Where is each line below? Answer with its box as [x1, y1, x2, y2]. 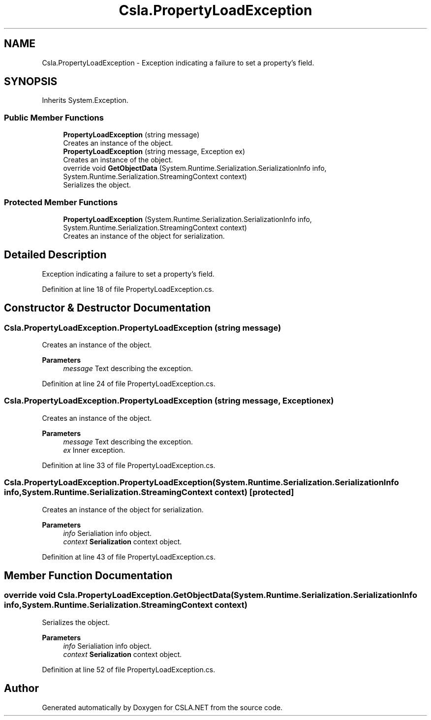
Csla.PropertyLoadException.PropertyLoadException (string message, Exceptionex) [4, 396, 334, 406]
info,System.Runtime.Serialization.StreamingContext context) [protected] [4, 487, 294, 498]
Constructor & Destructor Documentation [4, 302, 211, 314]
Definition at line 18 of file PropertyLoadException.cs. [42, 284, 214, 293]
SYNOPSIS [4, 75, 58, 88]
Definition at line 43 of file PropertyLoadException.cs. [42, 552, 216, 561]
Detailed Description [4, 249, 107, 261]
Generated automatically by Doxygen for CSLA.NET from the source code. [42, 703, 283, 712]
